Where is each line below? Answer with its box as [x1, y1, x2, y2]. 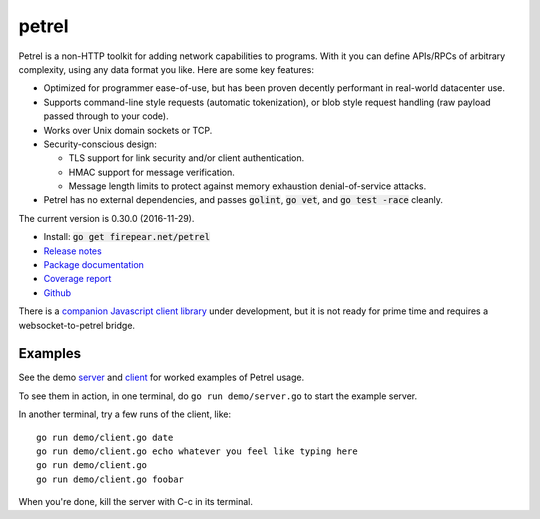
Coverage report [43, 273, 112, 285]
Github [43, 286, 72, 299]
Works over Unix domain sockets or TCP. [43, 124, 213, 136]
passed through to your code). [43, 110, 169, 122]
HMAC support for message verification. [68, 166, 235, 178]
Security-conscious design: [43, 138, 157, 150]
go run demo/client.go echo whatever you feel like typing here [36, 446, 359, 457]
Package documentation [43, 259, 145, 271]
